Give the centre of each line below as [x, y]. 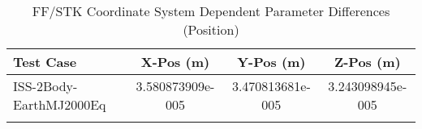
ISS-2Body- [45, 86]
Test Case [45, 62]
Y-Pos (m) [271, 62]
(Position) [211, 29]
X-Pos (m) [175, 62]
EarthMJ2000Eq [60, 104]
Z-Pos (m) [367, 62]
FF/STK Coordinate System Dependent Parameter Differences [211, 11]
